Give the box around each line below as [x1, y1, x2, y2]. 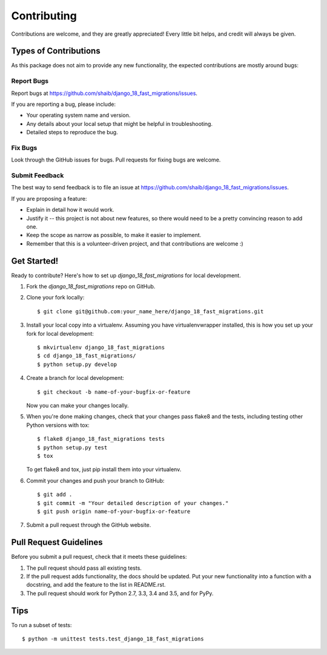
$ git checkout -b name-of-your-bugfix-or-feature [37, 388, 191, 396]
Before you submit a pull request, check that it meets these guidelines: [11, 553, 187, 561]
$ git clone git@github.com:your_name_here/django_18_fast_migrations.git [37, 308, 264, 314]
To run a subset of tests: [11, 621, 72, 628]
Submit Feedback [11, 171, 64, 180]
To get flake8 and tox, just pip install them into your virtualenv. [26, 466, 182, 473]
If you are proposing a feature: [11, 195, 87, 202]
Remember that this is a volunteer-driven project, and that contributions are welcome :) [26, 240, 243, 247]
